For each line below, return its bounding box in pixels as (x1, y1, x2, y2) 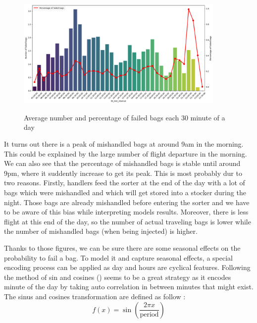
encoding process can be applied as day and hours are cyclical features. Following (4, 262, 251, 272)
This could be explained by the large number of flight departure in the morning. (4, 148, 247, 159)
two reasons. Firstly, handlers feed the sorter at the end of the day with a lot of (4, 177, 245, 188)
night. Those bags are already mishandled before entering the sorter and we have (4, 197, 250, 207)
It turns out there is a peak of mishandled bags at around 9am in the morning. (4, 139, 244, 149)
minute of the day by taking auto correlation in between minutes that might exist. (4, 281, 254, 292)
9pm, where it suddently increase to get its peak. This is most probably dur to (4, 167, 242, 178)
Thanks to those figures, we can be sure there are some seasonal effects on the (4, 242, 241, 253)
